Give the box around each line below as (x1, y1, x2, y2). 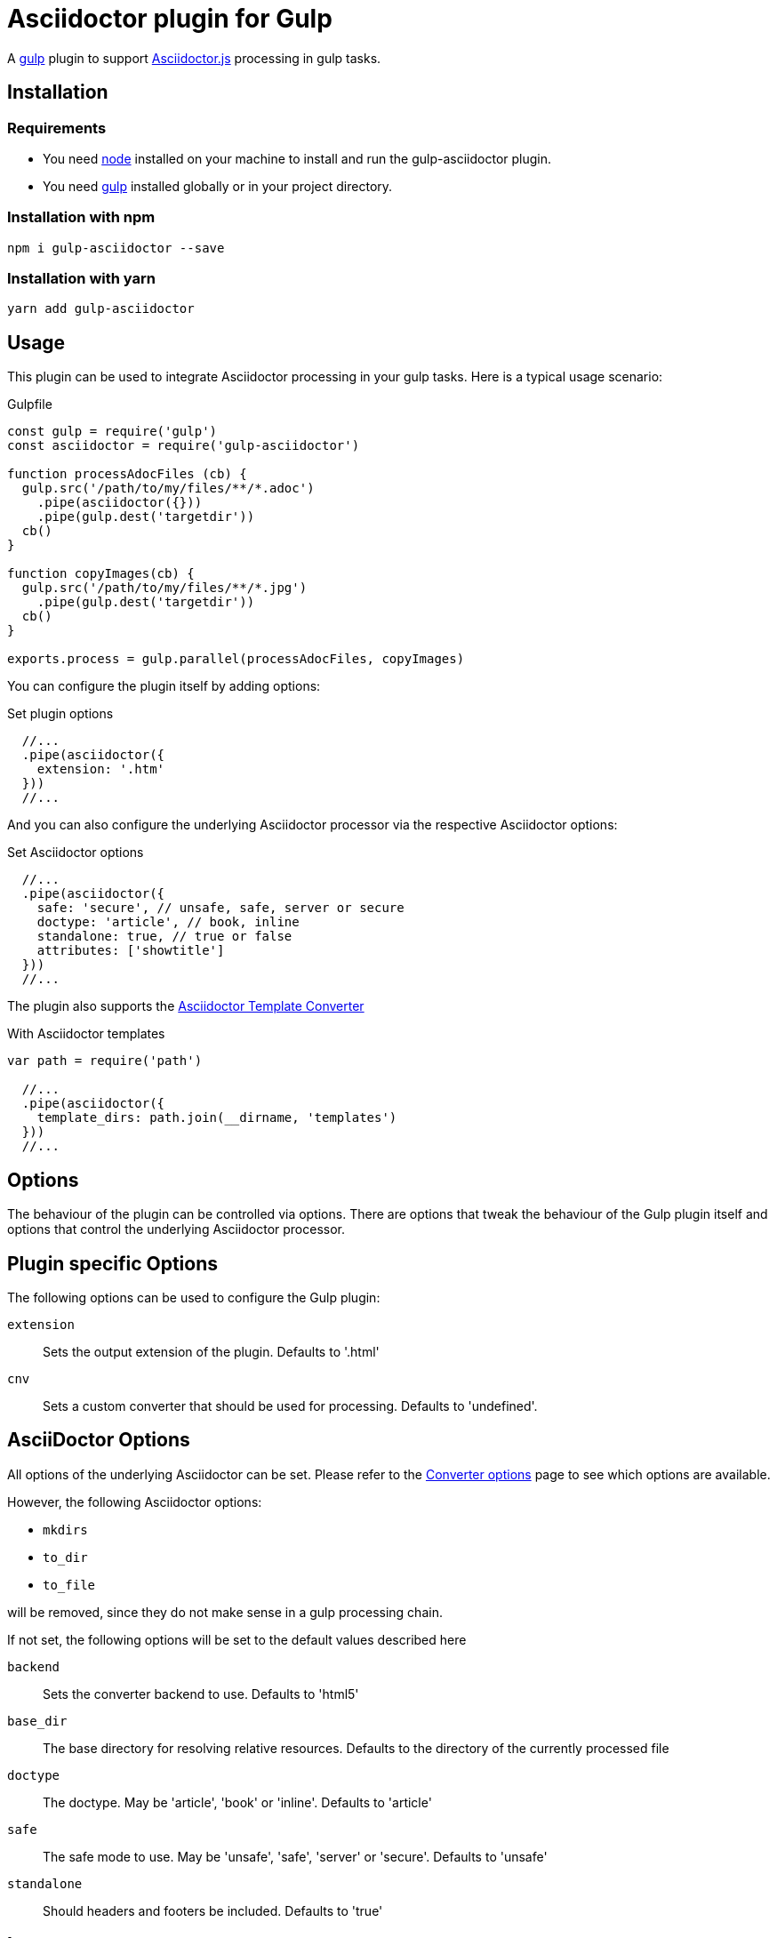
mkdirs (43, 1522, 88, 1537)
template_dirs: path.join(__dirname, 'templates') (36, 1110, 397, 1125)
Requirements (7, 118, 107, 137)
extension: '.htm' (36, 762, 165, 777)
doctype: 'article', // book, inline (36, 915, 300, 930)
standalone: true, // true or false (36, 929, 292, 944)
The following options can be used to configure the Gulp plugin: (7, 1290, 380, 1305)
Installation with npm (7, 208, 156, 227)
